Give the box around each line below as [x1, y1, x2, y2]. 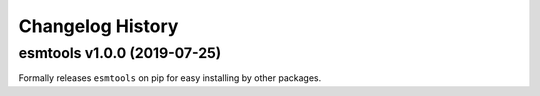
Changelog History [18, 15, 179, 37]
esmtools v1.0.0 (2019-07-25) [18, 44, 222, 62]
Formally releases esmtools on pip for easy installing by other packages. [18, 72, 322, 84]
